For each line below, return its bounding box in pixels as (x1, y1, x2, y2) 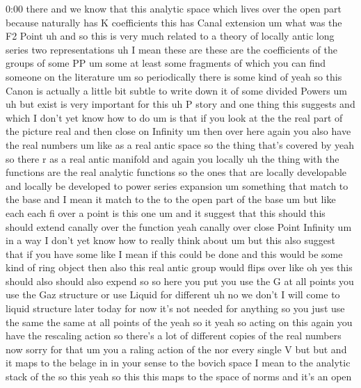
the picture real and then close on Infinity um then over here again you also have (6, 124, 351, 138)
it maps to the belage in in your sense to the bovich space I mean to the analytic (6, 355, 351, 370)
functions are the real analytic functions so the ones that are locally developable (6, 165, 347, 179)
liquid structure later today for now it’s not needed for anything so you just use (6, 301, 345, 316)
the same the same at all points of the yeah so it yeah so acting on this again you (6, 314, 353, 329)
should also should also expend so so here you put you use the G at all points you (6, 273, 354, 288)
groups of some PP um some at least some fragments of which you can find (6, 56, 326, 70)
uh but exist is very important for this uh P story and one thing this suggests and (6, 97, 355, 111)
